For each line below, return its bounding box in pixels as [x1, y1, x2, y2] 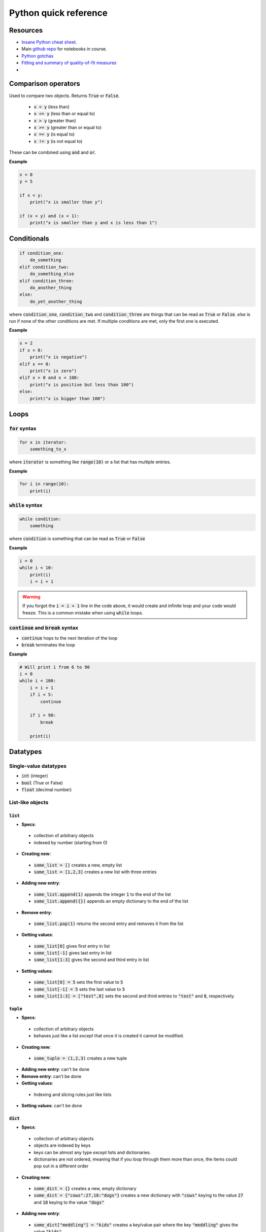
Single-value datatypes [9, 762, 66, 769]
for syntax [9, 425, 36, 432]
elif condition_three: [19, 278, 74, 283]
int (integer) [21, 773, 48, 779]
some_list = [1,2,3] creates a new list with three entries [33, 869, 157, 875]
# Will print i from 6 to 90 [19, 664, 90, 670]
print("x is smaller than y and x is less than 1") [30, 220, 158, 226]
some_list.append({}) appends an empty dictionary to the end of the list [33, 898, 189, 904]
